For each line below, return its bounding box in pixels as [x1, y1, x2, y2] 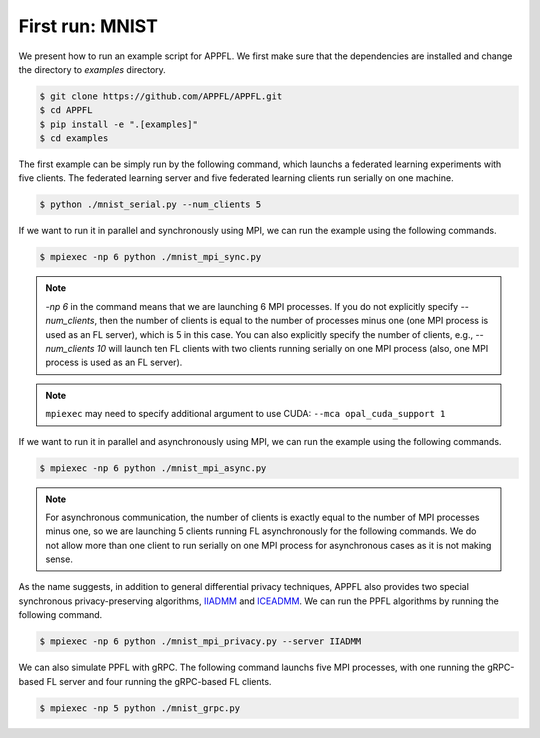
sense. [45, 553, 74, 565]
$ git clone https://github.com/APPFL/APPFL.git [39, 90, 283, 102]
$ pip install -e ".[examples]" [39, 118, 199, 130]
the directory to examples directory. [18, 63, 167, 75]
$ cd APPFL [39, 105, 93, 116]
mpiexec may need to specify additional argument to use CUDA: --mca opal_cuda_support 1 [45, 408, 446, 420]
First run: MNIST [18, 15, 159, 37]
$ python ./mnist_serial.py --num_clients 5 [39, 199, 262, 210]
